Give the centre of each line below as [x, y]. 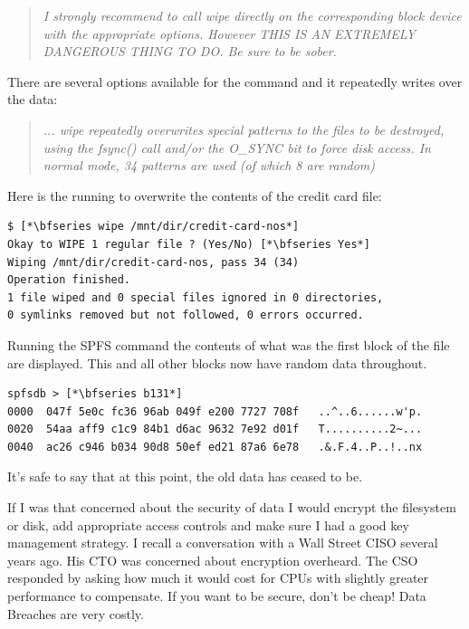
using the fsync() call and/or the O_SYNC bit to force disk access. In [237, 147]
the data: [33, 99]
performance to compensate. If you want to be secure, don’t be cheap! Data [217, 596]
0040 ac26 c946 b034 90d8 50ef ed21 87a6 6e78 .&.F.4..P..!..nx [215, 447]
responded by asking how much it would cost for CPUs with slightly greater [218, 578]
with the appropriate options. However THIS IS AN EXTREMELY [229, 33]
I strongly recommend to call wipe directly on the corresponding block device [252, 15]
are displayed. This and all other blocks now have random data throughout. [217, 362]
